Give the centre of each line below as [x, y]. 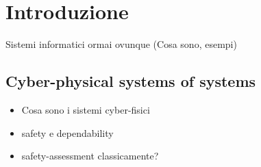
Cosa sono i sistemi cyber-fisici [86, 109]
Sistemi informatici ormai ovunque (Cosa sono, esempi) [121, 44]
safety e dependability [67, 132]
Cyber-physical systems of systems [131, 81]
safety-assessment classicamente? [90, 156]
